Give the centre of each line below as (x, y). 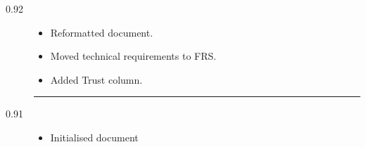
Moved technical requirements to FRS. (133, 56)
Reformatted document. (102, 32)
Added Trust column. (96, 79)
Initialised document (94, 137)
